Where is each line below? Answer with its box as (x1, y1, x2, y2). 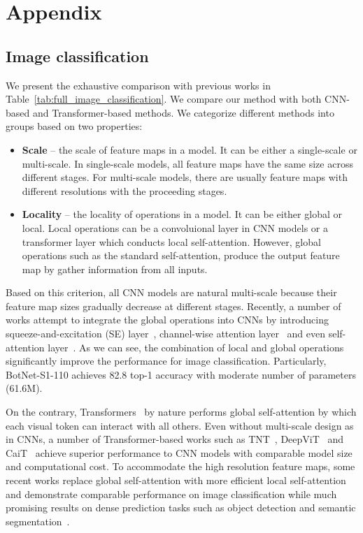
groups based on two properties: (6, 119, 143, 133)
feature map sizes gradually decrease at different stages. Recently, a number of (6, 298, 341, 313)
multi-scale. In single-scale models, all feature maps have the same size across (22, 156, 353, 170)
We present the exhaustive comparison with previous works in (6, 78, 271, 92)
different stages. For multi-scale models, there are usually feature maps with (22, 170, 348, 184)
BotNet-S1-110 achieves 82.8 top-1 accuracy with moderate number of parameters (6, 367, 356, 381)
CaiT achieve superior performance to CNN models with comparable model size (6, 445, 353, 460)
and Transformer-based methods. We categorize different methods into (32, 105, 334, 119)
